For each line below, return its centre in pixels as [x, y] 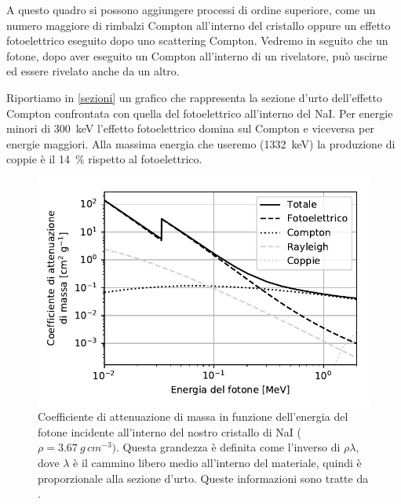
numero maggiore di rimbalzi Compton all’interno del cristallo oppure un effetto [199, 25]
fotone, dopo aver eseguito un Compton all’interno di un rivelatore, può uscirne [197, 55]
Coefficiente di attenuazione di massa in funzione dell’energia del [193, 416]
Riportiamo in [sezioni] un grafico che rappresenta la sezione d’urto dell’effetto [194, 97]
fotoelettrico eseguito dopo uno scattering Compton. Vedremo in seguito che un [197, 40]
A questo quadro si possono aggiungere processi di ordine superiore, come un [191, 9]
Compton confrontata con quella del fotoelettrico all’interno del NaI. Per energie [200, 113]
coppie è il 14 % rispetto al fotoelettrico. [104, 159]
